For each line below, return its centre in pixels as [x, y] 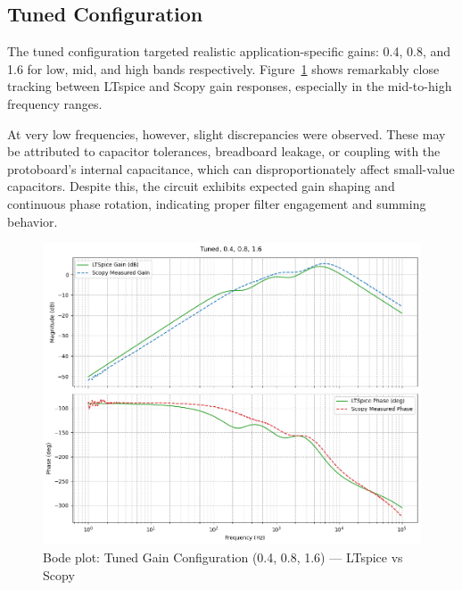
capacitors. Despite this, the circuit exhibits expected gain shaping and [201, 186]
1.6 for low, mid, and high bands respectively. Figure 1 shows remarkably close [223, 68]
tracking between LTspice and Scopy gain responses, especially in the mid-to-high [230, 86]
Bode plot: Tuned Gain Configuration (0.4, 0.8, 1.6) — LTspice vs [223, 557]
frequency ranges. [55, 103]
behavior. [33, 221]
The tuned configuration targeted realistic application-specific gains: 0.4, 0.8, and [229, 51]
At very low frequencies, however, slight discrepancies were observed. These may [227, 133]
